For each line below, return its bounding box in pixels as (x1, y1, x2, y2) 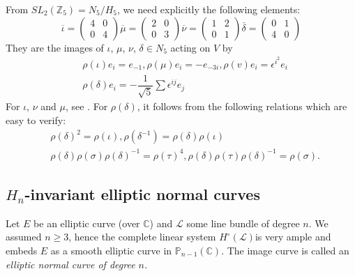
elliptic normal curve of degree (6, 256, 135, 271)
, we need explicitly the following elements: (117, 2, 301, 16)
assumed (6, 229, 42, 244)
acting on (170, 40, 211, 54)
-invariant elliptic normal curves (24, 183, 260, 204)
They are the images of (6, 40, 104, 54)
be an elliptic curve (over (33, 215, 140, 230)
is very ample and (255, 229, 331, 244)
